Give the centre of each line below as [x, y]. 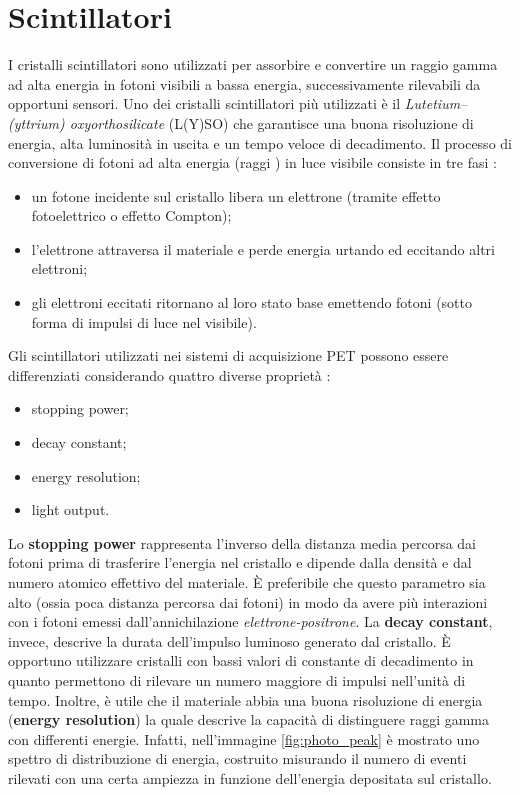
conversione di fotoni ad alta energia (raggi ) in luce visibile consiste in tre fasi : [252, 162]
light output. [70, 509]
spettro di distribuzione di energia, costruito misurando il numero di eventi [237, 758]
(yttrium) [36, 122]
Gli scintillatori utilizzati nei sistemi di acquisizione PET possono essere [228, 355]
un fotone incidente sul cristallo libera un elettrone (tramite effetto [236, 195]
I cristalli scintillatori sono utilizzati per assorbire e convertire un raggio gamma [253, 64]
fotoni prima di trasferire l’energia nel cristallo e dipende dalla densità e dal [240, 562]
